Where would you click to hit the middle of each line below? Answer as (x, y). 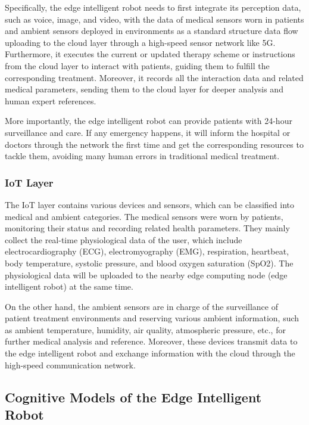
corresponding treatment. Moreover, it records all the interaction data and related (154, 77)
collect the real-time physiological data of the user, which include (124, 239)
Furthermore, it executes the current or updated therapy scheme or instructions (150, 54)
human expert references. (51, 100)
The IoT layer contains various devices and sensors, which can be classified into (150, 204)
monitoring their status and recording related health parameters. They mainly (147, 228)
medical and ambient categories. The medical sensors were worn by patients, (144, 216)
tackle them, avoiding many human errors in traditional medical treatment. (142, 156)
